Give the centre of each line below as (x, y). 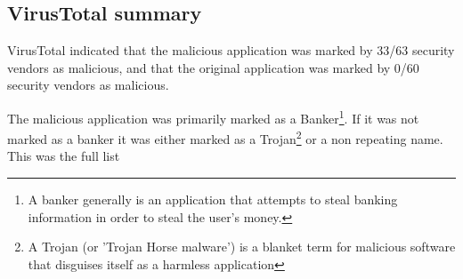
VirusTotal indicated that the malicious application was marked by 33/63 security (231, 50)
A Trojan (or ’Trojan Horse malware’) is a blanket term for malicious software (242, 247)
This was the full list (64, 156)
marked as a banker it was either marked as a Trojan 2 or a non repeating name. (225, 137)
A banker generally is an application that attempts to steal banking (213, 199)
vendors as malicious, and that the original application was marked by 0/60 (213, 67)
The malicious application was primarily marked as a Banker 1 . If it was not (213, 116)
